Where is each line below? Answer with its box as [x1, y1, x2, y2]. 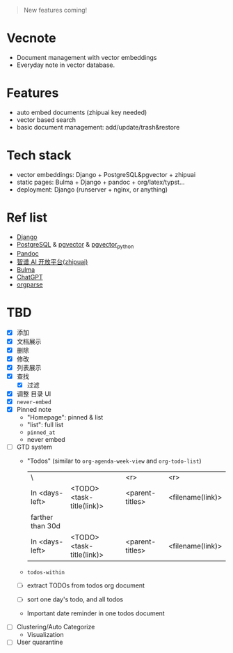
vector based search [16, 115, 77, 124]
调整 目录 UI [16, 390, 51, 398]
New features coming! [23, 6, 88, 14]
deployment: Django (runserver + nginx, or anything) [16, 185, 168, 194]
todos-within [26, 569, 65, 576]
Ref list [6, 210, 48, 225]
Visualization [26, 631, 64, 639]
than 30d [30, 521, 61, 531]
